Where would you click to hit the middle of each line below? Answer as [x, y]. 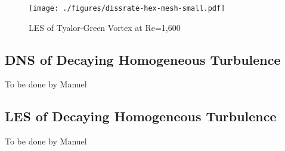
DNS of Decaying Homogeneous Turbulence [143, 59]
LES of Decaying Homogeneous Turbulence [141, 116]
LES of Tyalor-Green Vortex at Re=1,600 [105, 27]
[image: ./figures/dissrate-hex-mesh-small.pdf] [127, 8]
